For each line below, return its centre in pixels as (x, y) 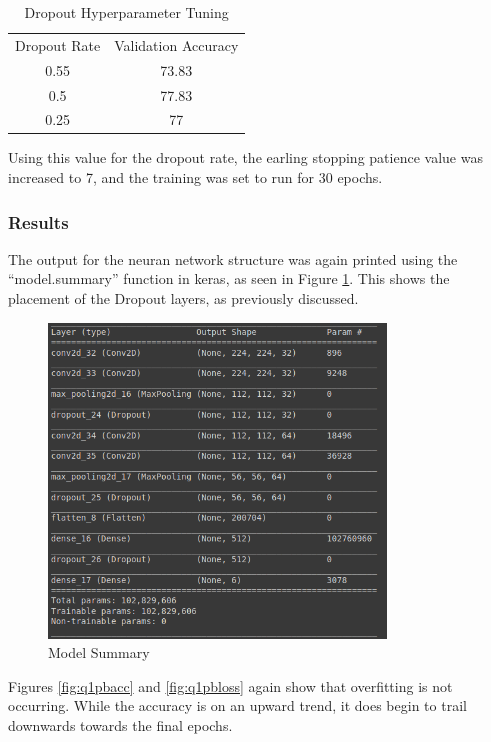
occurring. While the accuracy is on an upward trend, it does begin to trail (237, 705)
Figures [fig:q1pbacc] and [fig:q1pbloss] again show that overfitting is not (230, 685)
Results (38, 221)
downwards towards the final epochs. (120, 725)
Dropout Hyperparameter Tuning (126, 12)
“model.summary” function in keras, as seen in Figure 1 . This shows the (229, 278)
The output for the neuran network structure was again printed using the (233, 258)
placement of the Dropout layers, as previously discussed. (183, 298)
